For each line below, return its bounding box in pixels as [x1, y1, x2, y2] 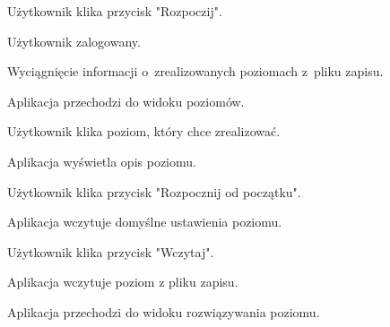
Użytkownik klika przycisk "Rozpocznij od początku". [7, 182, 301, 201]
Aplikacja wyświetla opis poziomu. [7, 151, 196, 170]
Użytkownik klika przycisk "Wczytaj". [7, 242, 214, 261]
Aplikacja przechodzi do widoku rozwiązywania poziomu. [7, 302, 320, 321]
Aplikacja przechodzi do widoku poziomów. [7, 91, 245, 110]
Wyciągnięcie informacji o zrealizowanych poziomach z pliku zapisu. [7, 62, 384, 81]
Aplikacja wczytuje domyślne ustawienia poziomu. [7, 212, 282, 231]
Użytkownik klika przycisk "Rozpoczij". [7, 2, 222, 20]
